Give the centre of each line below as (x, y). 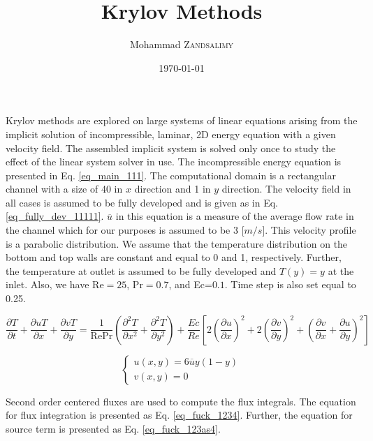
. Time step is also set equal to (290, 284)
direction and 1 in (173, 189)
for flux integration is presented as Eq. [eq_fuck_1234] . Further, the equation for (179, 415)
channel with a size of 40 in (64, 189)
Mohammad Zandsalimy (182, 44)
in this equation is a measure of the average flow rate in (235, 216)
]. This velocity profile (309, 230)
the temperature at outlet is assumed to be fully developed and (141, 270)
